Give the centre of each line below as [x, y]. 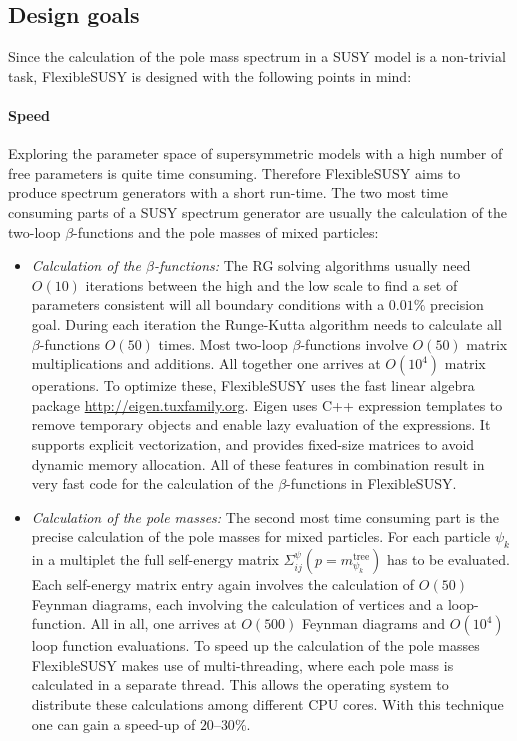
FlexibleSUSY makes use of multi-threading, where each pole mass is [242, 664]
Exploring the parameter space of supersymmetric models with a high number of [255, 153]
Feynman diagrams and [374, 623]
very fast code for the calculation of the [152, 483]
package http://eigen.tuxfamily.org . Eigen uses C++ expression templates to [267, 404]
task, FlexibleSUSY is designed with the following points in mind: [210, 75]
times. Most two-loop [223, 343]
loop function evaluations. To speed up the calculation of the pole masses [255, 645]
